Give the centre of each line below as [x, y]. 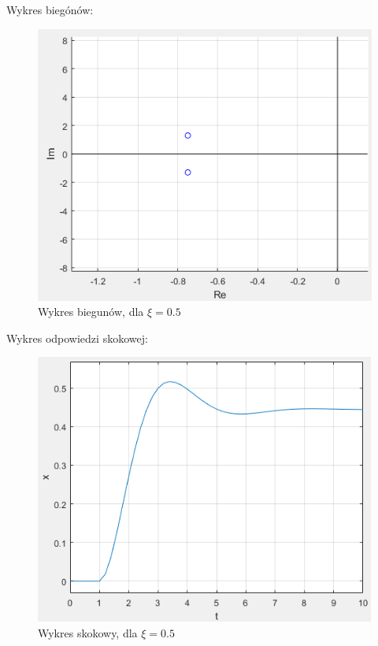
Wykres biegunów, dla [91, 312]
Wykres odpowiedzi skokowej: [77, 338]
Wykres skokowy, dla [88, 632]
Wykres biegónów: [50, 9]
